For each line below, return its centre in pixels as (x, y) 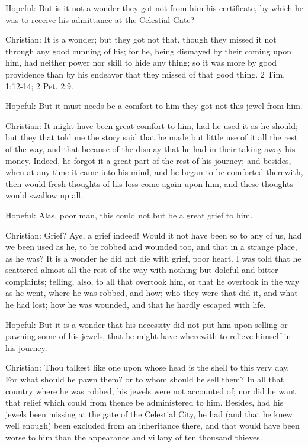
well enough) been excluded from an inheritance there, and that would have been (153, 425)
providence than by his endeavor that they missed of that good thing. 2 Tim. (145, 74)
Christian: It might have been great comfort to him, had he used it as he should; (152, 125)
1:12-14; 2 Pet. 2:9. (39, 86)
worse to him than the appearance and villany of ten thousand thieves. (134, 437)
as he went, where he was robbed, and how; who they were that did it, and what (152, 293)
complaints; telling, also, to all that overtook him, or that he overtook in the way (153, 281)
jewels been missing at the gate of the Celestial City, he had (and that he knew (149, 414)
